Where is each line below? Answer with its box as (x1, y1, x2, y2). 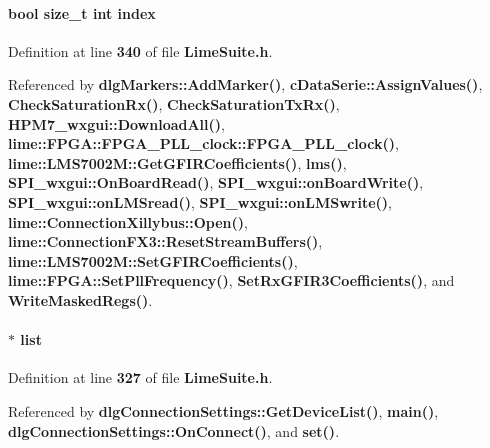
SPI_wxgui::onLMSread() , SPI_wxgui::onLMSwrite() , (8, 191, 392, 212)
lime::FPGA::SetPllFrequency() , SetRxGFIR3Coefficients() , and (8, 270, 455, 291)
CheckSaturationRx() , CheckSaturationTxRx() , (8, 93, 340, 114)
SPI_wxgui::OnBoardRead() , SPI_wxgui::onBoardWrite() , (8, 172, 424, 193)
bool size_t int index (8, 2, 156, 23)
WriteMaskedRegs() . (8, 289, 153, 310)
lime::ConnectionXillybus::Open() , (8, 211, 248, 232)
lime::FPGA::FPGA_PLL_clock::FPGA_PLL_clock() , (8, 133, 399, 154)
